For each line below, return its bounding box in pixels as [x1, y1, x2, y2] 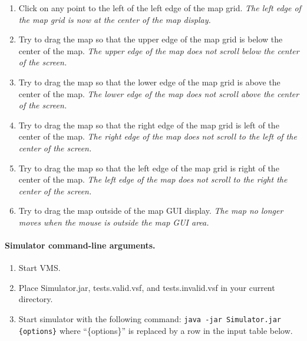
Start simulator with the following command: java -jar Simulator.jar [18, 313, 282, 325]
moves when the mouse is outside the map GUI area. [18, 216, 209, 228]
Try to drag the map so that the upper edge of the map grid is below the [18, 33, 283, 45]
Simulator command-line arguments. [5, 239, 156, 251]
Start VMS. [18, 261, 61, 274]
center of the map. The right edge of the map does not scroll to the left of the [18, 130, 297, 143]
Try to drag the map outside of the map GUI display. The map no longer [18, 204, 283, 217]
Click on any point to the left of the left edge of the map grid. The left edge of [18, 2, 301, 14]
